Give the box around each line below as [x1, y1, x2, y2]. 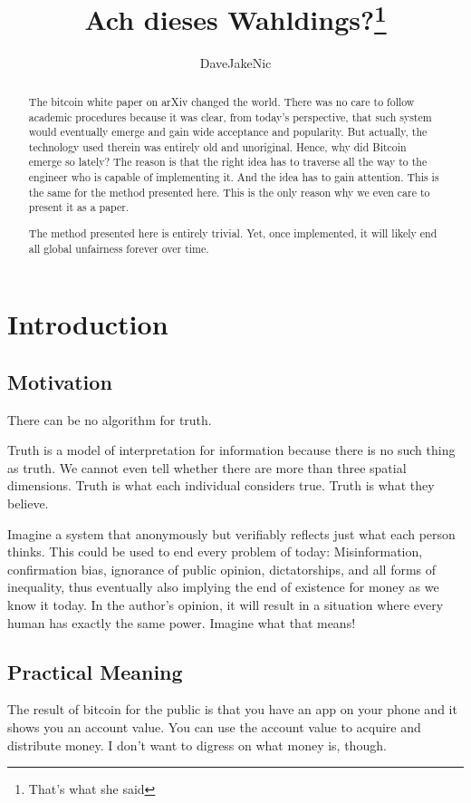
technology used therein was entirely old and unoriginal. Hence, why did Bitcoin [28, 139, 407, 154]
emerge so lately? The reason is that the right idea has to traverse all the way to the [28, 154, 428, 169]
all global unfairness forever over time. [28, 240, 209, 256]
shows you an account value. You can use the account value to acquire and [7, 718, 421, 737]
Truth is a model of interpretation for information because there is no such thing [7, 440, 456, 460]
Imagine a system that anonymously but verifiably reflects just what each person [7, 524, 456, 543]
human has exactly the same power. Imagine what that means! [7, 613, 356, 632]
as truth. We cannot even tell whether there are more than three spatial [7, 458, 407, 477]
